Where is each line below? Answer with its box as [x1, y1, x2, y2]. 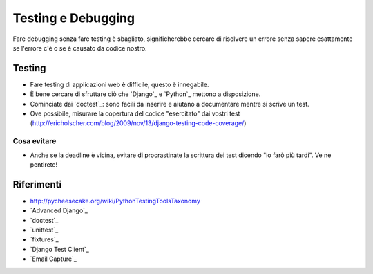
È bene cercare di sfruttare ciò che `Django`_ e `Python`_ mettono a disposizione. [30, 90, 261, 98]
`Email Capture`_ [30, 255, 77, 263]
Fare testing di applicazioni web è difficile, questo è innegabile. [30, 80, 209, 89]
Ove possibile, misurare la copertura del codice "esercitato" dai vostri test [30, 109, 240, 118]
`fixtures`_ [30, 235, 59, 244]
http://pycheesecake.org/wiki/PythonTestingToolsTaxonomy [30, 197, 200, 205]
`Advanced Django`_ [30, 206, 88, 214]
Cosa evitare [12, 136, 57, 146]
